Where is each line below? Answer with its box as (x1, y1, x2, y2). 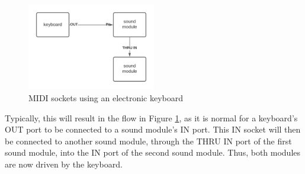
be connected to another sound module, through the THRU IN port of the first (5, 134, 292, 147)
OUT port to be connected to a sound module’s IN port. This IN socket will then (5, 123, 301, 136)
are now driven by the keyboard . (5, 158, 123, 170)
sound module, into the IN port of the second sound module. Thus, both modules (5, 146, 301, 159)
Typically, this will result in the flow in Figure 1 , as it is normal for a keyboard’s (5, 111, 298, 124)
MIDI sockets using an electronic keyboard (28, 92, 184, 104)
